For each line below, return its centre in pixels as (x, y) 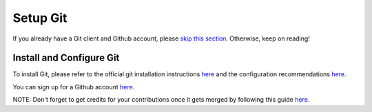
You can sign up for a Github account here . (74, 87)
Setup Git (40, 18)
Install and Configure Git (66, 58)
